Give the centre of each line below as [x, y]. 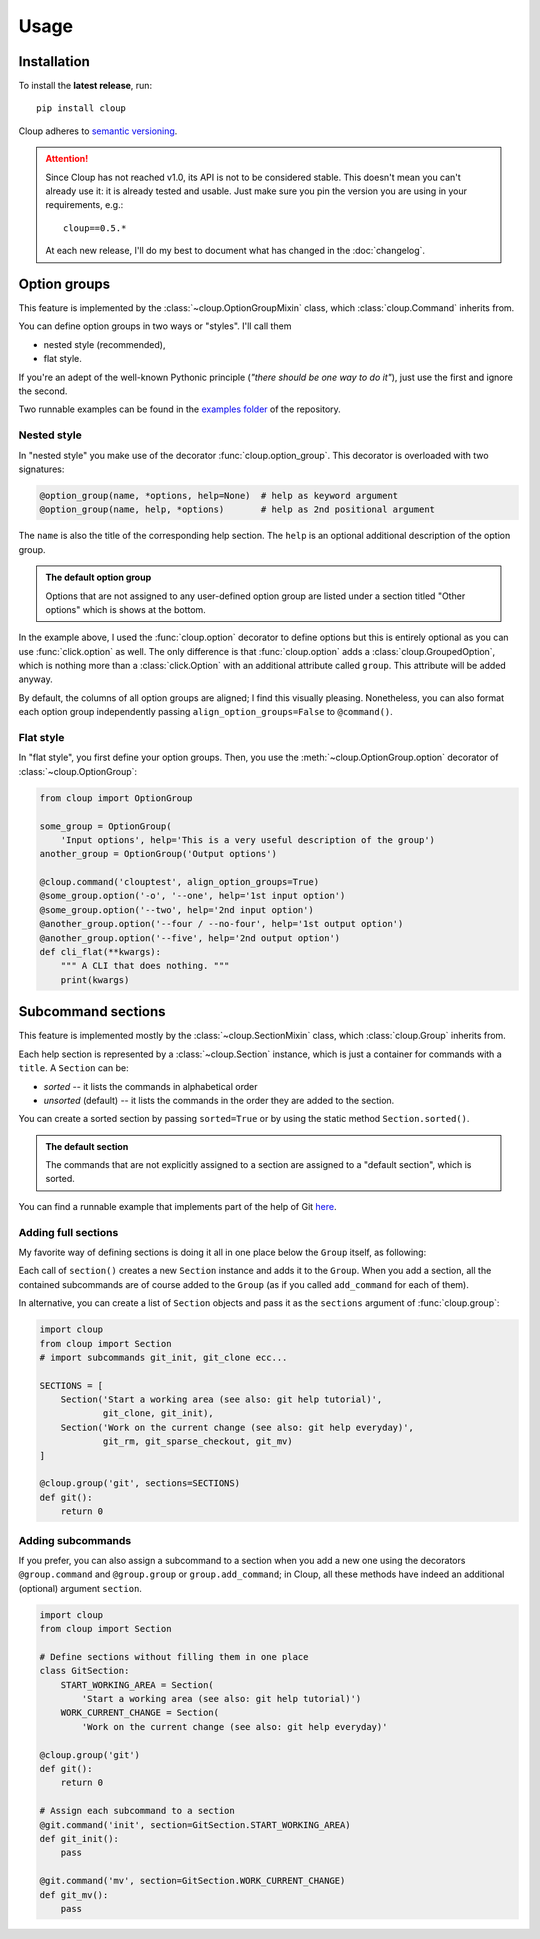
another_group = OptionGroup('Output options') [158, 854]
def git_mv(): [74, 1894]
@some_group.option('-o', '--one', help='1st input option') [192, 896]
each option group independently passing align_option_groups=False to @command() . [206, 712]
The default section [87, 1146]
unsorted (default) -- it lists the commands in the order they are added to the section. [219, 1100]
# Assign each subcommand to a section [137, 1811]
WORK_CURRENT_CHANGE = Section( [140, 1713]
